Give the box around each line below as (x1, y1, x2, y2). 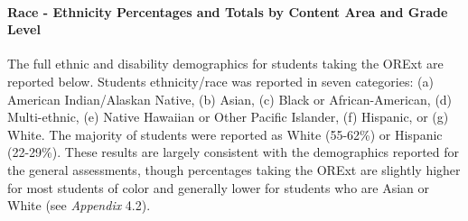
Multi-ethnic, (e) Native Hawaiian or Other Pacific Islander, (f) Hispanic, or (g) (7, 107, 449, 126)
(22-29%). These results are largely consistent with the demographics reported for (7, 143, 460, 161)
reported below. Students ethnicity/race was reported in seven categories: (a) (7, 71, 434, 90)
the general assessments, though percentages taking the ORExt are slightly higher (7, 160, 461, 179)
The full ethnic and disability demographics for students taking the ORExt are (7, 54, 444, 73)
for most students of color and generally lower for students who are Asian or (7, 178, 429, 197)
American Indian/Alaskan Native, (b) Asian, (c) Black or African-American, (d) (7, 89, 453, 108)
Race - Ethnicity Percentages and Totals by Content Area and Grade (7, 2, 448, 21)
